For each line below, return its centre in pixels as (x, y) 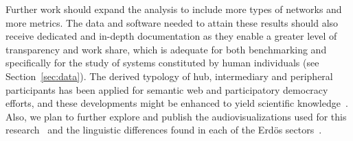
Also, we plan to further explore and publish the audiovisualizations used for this (176, 116)
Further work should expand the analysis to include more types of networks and (174, 9)
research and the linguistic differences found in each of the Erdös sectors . (164, 130)
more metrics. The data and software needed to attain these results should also (172, 22)
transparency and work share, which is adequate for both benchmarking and (166, 49)
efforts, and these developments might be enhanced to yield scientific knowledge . (177, 103)
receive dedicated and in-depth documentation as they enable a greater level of (171, 36)
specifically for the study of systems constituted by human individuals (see (162, 63)
